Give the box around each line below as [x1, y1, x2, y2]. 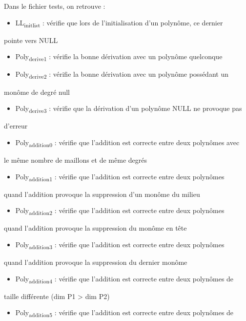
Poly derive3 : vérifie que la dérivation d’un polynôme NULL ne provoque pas [15, 103, 242, 114]
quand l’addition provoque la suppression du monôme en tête [4, 223, 187, 233]
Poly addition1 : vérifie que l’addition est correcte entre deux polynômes [15, 171, 225, 183]
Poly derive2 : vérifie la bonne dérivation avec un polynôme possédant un [15, 69, 228, 81]
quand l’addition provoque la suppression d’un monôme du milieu [4, 189, 200, 199]
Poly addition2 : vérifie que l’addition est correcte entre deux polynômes [15, 205, 225, 217]
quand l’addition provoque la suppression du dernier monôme [4, 257, 187, 267]
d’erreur [4, 121, 28, 131]
